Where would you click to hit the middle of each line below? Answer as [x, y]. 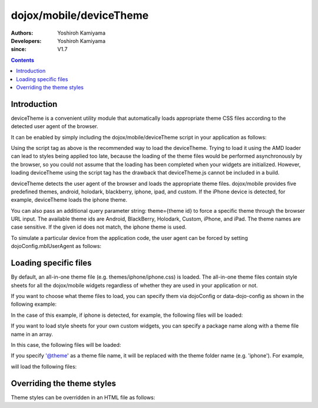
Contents [23, 60]
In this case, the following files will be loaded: [66, 345]
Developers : [26, 41]
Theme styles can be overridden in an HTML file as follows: [83, 397]
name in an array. [32, 334]
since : [19, 49]
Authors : [22, 33]
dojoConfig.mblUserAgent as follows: [56, 246]
